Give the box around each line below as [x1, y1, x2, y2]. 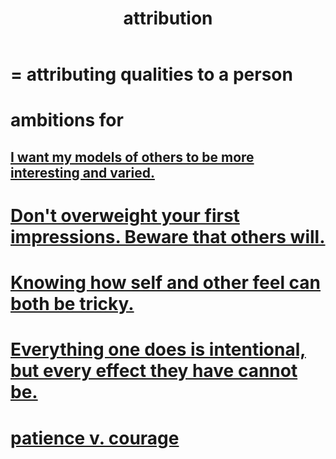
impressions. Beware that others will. [10, 225, 326, 248]
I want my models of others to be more [10, 148, 255, 166]
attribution [123, 7, 213, 30]
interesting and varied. [10, 164, 155, 181]
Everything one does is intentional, [10, 338, 307, 361]
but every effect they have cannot [10, 360, 298, 382]
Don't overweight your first [10, 204, 240, 227]
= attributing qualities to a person [10, 63, 293, 86]
